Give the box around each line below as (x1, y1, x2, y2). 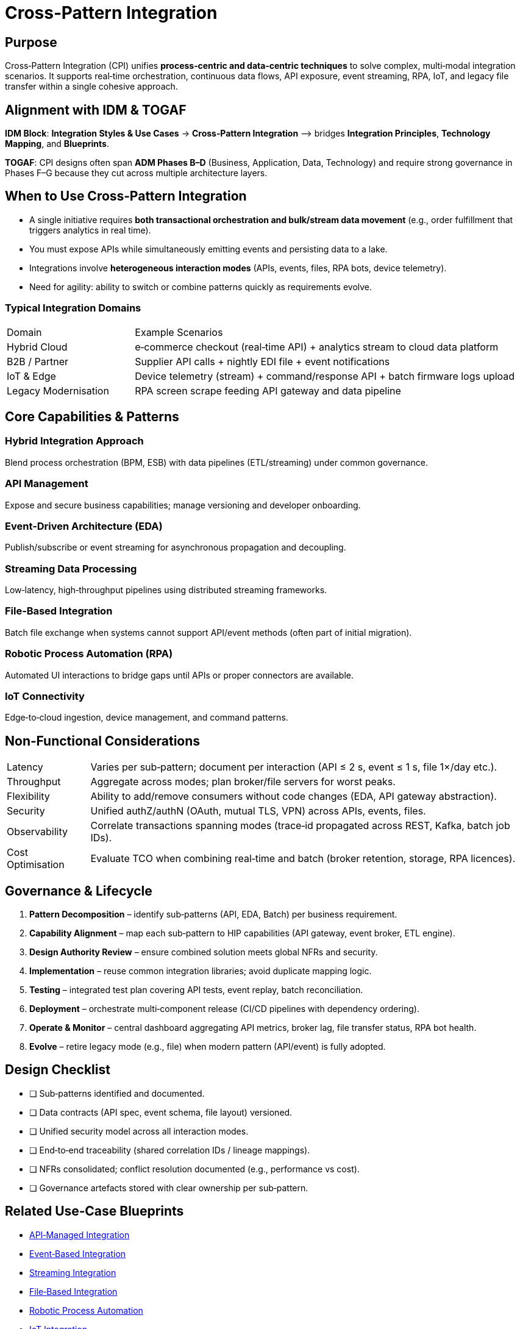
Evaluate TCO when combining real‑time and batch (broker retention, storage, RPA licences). (90, 852, 516, 865)
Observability (7, 825, 68, 838)
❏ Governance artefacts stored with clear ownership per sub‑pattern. (29, 1182, 308, 1193)
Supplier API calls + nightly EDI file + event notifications (135, 355, 390, 368)
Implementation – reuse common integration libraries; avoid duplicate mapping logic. (29, 966, 372, 977)
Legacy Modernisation (7, 384, 109, 397)
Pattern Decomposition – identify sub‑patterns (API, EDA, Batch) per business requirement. (29, 909, 397, 920)
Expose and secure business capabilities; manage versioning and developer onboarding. (5, 499, 361, 510)
